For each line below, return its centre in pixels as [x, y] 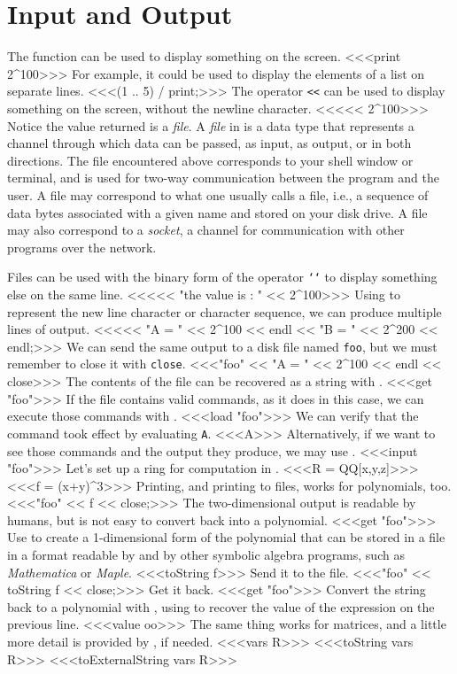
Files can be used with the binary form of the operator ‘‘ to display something [222, 277]
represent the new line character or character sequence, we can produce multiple [225, 311]
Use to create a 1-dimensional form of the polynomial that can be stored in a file [226, 537]
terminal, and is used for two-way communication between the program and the [223, 178]
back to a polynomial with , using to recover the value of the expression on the [221, 606]
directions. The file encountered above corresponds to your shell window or [210, 160]
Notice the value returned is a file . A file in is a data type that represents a [211, 125]
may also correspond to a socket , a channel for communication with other [206, 230]
